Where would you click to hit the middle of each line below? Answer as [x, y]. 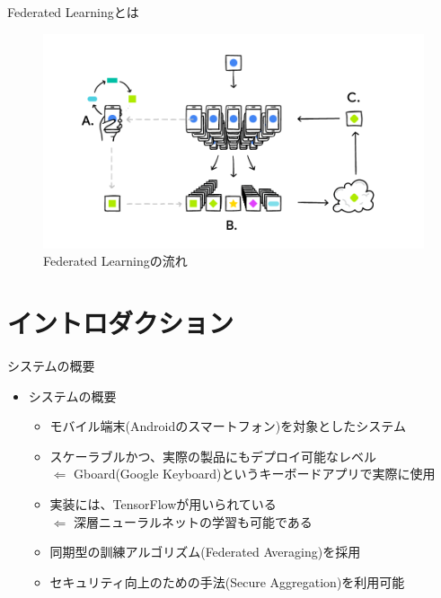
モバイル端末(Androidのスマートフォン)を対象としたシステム [228, 426]
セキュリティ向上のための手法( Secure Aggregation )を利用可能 [227, 581]
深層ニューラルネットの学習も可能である [193, 521]
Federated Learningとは [73, 12]
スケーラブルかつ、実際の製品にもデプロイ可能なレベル [213, 456]
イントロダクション [121, 323]
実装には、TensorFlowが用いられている [163, 504]
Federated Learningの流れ [115, 261]
